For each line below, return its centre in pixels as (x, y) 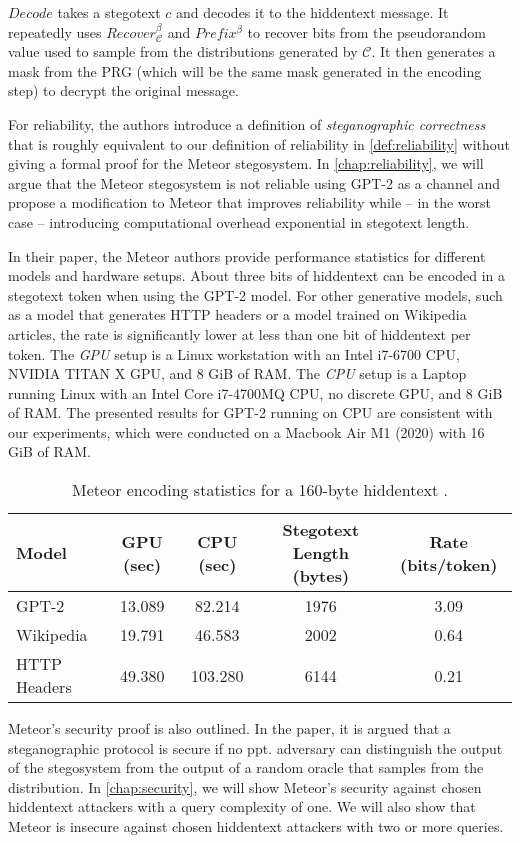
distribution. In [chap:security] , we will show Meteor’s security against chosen (245, 786)
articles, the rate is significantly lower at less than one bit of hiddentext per (239, 333)
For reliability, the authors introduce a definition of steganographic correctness (247, 123)
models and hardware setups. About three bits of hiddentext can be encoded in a (257, 275)
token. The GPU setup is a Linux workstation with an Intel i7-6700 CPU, (234, 353)
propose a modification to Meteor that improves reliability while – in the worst (250, 202)
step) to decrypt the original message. (123, 90)
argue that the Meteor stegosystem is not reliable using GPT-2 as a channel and (254, 182)
